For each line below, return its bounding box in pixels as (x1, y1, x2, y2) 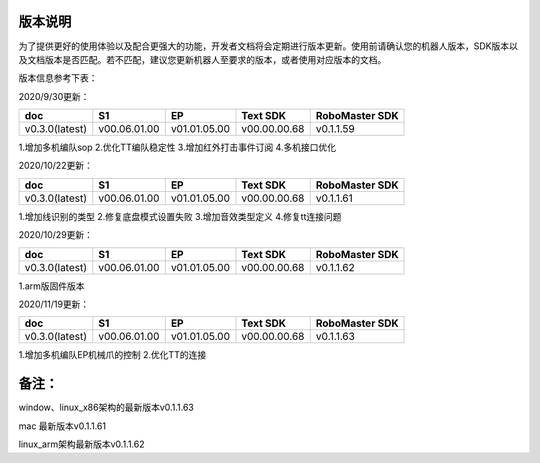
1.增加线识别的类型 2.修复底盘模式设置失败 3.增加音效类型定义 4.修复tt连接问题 (18, 210, 342, 222)
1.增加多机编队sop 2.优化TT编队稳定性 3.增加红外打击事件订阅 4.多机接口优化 (18, 141, 337, 154)
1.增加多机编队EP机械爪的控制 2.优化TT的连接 (18, 349, 207, 361)
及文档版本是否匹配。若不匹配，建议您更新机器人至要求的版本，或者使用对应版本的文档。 (18, 53, 387, 65)
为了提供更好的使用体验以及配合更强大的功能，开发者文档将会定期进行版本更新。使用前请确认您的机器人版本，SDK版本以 (18, 40, 519, 52)
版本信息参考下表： (18, 72, 98, 84)
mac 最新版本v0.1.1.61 (18, 420, 107, 432)
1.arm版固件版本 (18, 280, 85, 292)
